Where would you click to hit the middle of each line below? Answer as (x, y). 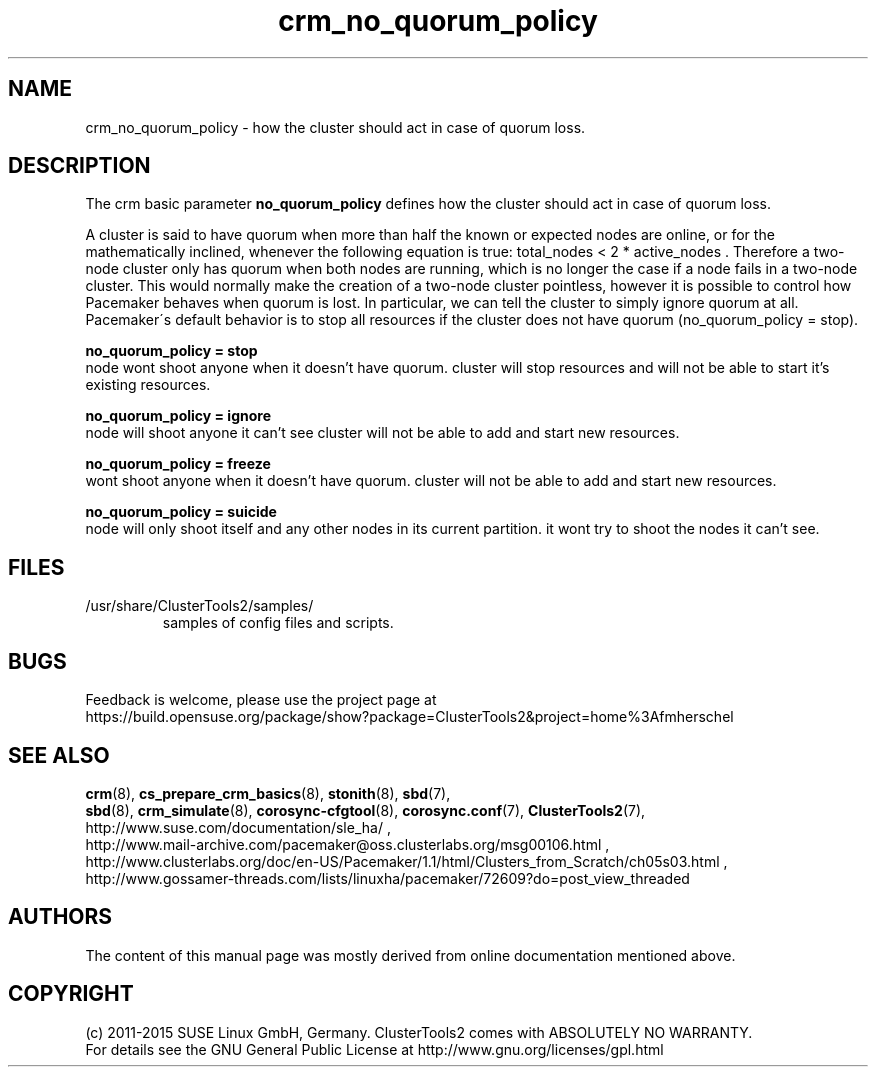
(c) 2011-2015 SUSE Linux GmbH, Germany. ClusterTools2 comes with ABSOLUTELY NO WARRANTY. (419, 1032)
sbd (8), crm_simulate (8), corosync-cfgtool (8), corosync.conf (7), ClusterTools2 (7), (365, 810)
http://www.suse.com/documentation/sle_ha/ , (238, 827)
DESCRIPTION (79, 166)
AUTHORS (60, 917)
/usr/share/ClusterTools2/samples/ (199, 606)
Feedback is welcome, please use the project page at (261, 700)
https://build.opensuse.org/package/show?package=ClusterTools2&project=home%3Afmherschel (409, 717)
